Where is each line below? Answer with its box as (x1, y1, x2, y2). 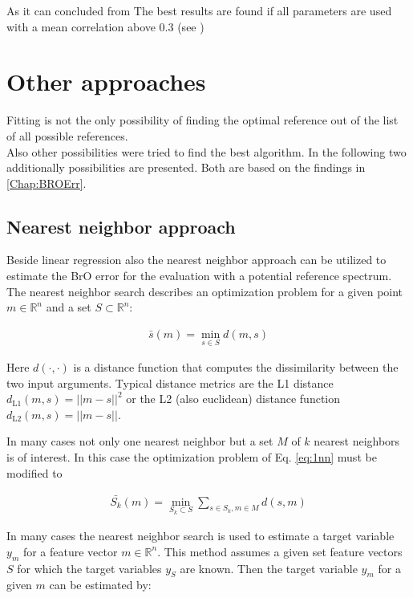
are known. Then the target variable (180, 559, 358, 576)
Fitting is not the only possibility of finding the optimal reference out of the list (6, 112, 399, 128)
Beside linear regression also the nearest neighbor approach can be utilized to (6, 251, 387, 268)
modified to (6, 464, 63, 481)
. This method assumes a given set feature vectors (157, 543, 403, 559)
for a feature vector (22, 543, 118, 559)
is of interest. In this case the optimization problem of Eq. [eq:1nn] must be (6, 449, 377, 466)
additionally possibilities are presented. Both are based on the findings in (6, 159, 366, 176)
